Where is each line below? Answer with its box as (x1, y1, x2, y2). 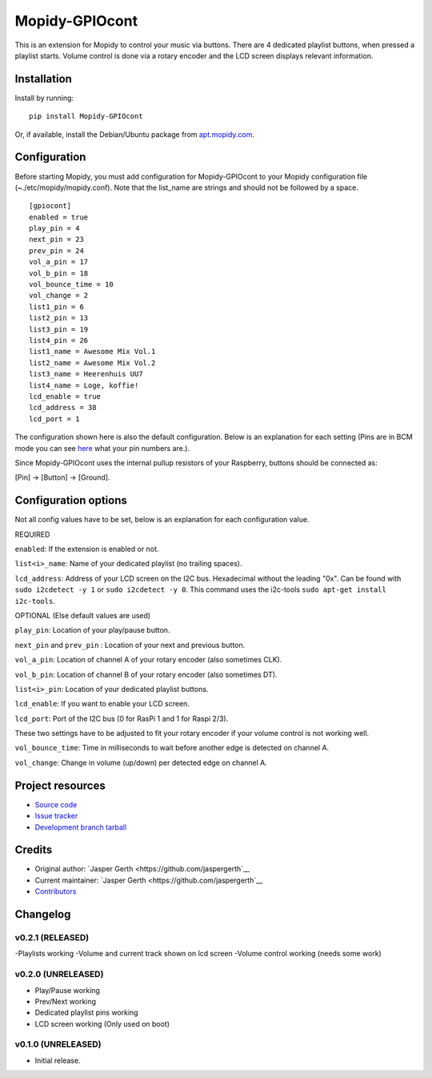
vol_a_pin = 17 (29, 257, 89, 267)
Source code (34, 799, 78, 809)
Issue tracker (34, 811, 78, 821)
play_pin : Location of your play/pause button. (14, 625, 170, 635)
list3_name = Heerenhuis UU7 (29, 369, 143, 379)
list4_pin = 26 (29, 336, 89, 344)
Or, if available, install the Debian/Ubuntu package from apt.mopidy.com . (14, 129, 255, 139)
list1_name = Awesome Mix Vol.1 (29, 347, 156, 356)
